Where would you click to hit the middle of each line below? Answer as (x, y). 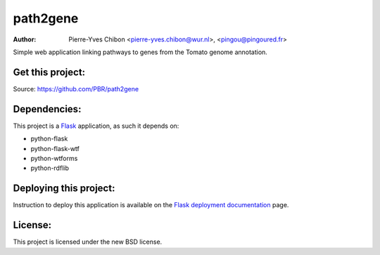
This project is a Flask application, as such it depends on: (96, 126)
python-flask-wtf (55, 148)
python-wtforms (54, 158)
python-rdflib (50, 168)
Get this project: (49, 72)
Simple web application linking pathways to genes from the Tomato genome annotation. (140, 52)
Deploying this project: (64, 189)
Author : (25, 39)
